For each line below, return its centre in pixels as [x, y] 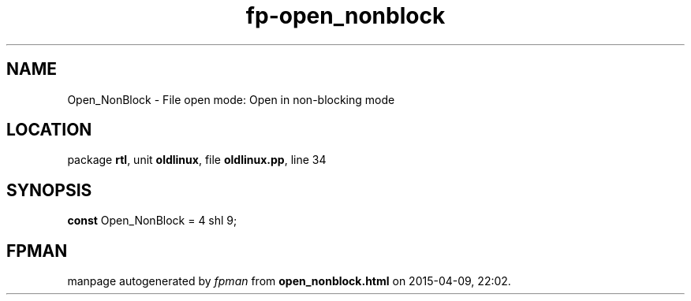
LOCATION [49, 130]
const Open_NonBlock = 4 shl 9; [152, 221]
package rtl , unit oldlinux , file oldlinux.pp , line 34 [197, 160]
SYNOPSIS [49, 190]
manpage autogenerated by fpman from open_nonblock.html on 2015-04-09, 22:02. [289, 281]
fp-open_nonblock [345, 16]
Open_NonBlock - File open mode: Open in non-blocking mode [231, 99]
